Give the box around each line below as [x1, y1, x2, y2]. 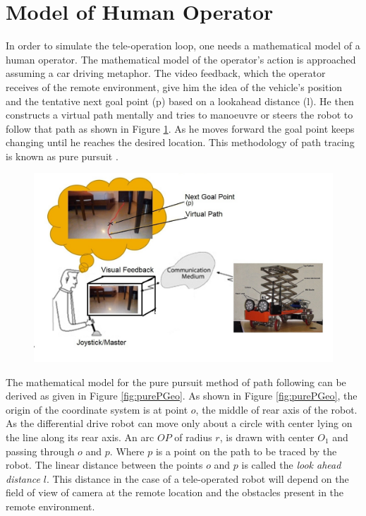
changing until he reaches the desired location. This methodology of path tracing [6, 135, 355, 150]
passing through [6, 443, 75, 458]
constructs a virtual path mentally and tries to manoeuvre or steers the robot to [6, 107, 353, 122]
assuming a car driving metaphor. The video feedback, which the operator [6, 66, 326, 80]
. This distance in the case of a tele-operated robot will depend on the [46, 471, 349, 486]
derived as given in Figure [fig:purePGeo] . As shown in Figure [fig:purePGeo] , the [6, 388, 358, 403]
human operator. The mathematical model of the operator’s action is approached [6, 52, 356, 66]
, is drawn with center [219, 429, 315, 444]
